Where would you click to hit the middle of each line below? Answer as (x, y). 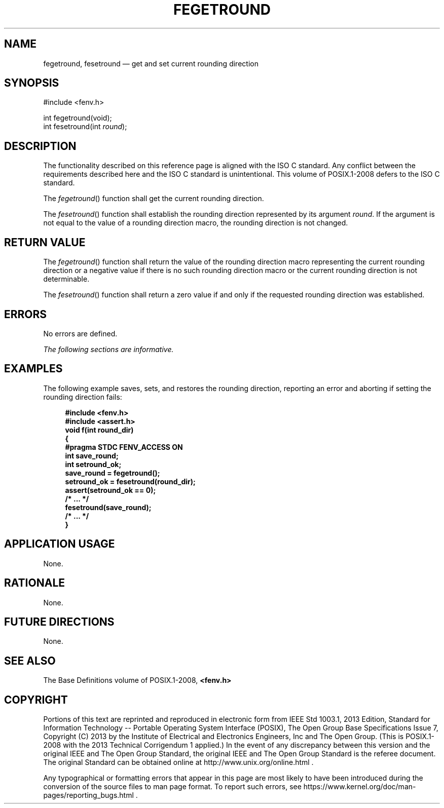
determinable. (66, 279)
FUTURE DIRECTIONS (59, 622)
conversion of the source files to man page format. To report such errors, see (172, 787)
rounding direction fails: (83, 397)
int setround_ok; (93, 464)
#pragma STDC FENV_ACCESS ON (124, 447)
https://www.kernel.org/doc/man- (360, 787)
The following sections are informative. (108, 349)
